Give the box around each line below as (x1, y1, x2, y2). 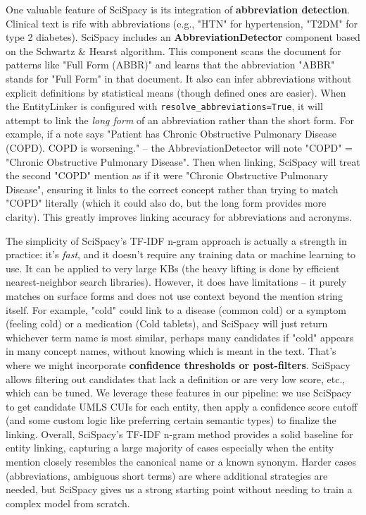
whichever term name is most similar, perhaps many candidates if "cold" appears (6, 329, 354, 344)
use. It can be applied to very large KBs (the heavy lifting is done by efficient (6, 260, 340, 275)
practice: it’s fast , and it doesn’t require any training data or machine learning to (6, 247, 356, 262)
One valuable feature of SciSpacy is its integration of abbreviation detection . (6, 2, 351, 16)
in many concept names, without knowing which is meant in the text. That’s (6, 344, 336, 358)
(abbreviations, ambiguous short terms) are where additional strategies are (6, 468, 328, 483)
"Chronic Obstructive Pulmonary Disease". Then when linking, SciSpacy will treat (6, 154, 360, 169)
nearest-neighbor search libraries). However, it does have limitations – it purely (6, 274, 347, 289)
